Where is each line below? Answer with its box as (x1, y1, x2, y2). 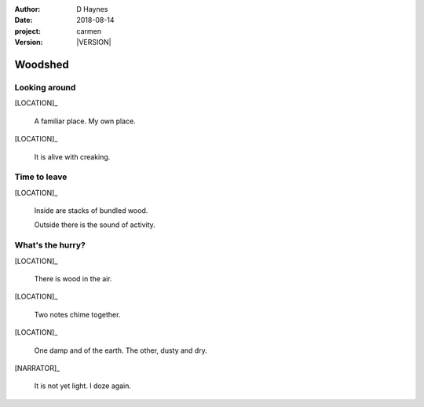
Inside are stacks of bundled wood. (34, 206, 148, 215)
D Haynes (76, 5, 108, 13)
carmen (76, 26, 102, 35)
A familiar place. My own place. (34, 116, 137, 126)
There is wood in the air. (34, 273, 113, 283)
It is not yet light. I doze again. (34, 381, 131, 390)
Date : (14, 16, 33, 25)
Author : (14, 5, 41, 13)
